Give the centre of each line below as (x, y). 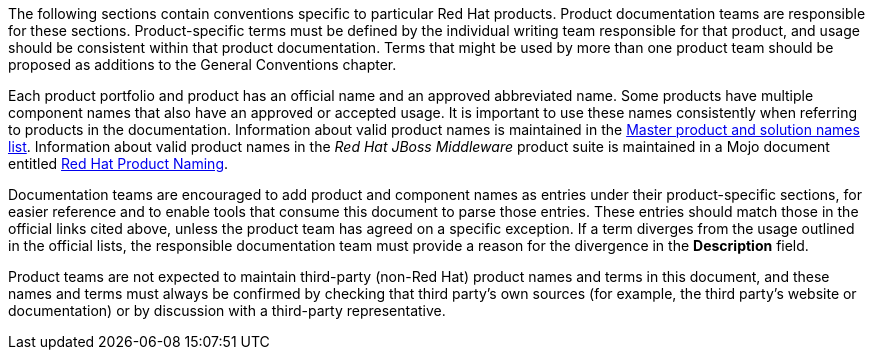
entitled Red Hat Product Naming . (118, 163)
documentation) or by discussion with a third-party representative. (227, 310)
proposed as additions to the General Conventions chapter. (202, 64)
